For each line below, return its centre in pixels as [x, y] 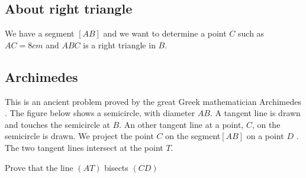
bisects [116, 167]
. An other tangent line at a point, [181, 124]
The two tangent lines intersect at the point [84, 147]
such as [251, 33]
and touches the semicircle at [57, 124]
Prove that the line [39, 167]
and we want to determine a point [165, 33]
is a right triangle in [119, 44]
